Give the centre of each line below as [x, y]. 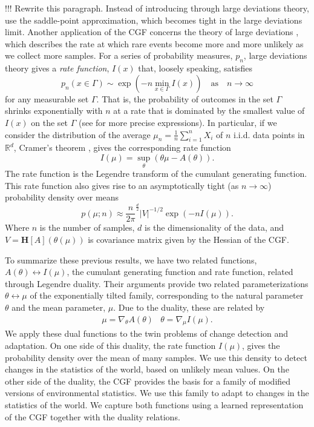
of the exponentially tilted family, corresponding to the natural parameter [167, 295]
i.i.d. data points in [269, 134]
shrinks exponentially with [54, 111]
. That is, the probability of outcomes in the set [185, 98]
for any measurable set [47, 98]
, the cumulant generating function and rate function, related [180, 272]
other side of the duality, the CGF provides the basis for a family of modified [148, 381]
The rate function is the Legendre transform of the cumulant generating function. [156, 174]
